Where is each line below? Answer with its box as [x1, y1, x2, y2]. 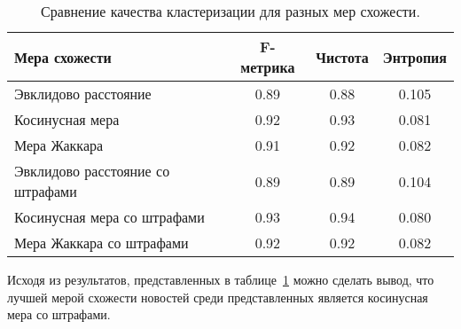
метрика [240, 57, 295, 77]
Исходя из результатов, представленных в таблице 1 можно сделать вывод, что [7, 270, 434, 288]
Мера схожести [14, 46, 112, 67]
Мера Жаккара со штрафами [14, 232, 189, 253]
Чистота [316, 46, 369, 67]
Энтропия [382, 46, 447, 67]
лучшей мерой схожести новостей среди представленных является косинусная [7, 287, 428, 306]
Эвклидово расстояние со [14, 161, 170, 181]
